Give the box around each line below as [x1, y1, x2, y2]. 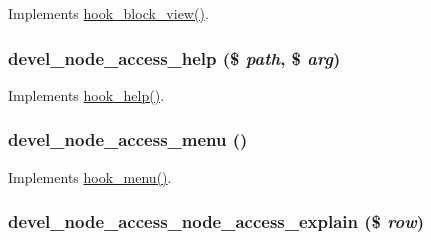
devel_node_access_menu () [8, 127, 248, 152]
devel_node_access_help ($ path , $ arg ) [8, 45, 341, 70]
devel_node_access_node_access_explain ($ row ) [8, 209, 425, 234]
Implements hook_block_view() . [8, 3, 209, 23]
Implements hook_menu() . [8, 166, 172, 187]
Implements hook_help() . [8, 84, 165, 105]
